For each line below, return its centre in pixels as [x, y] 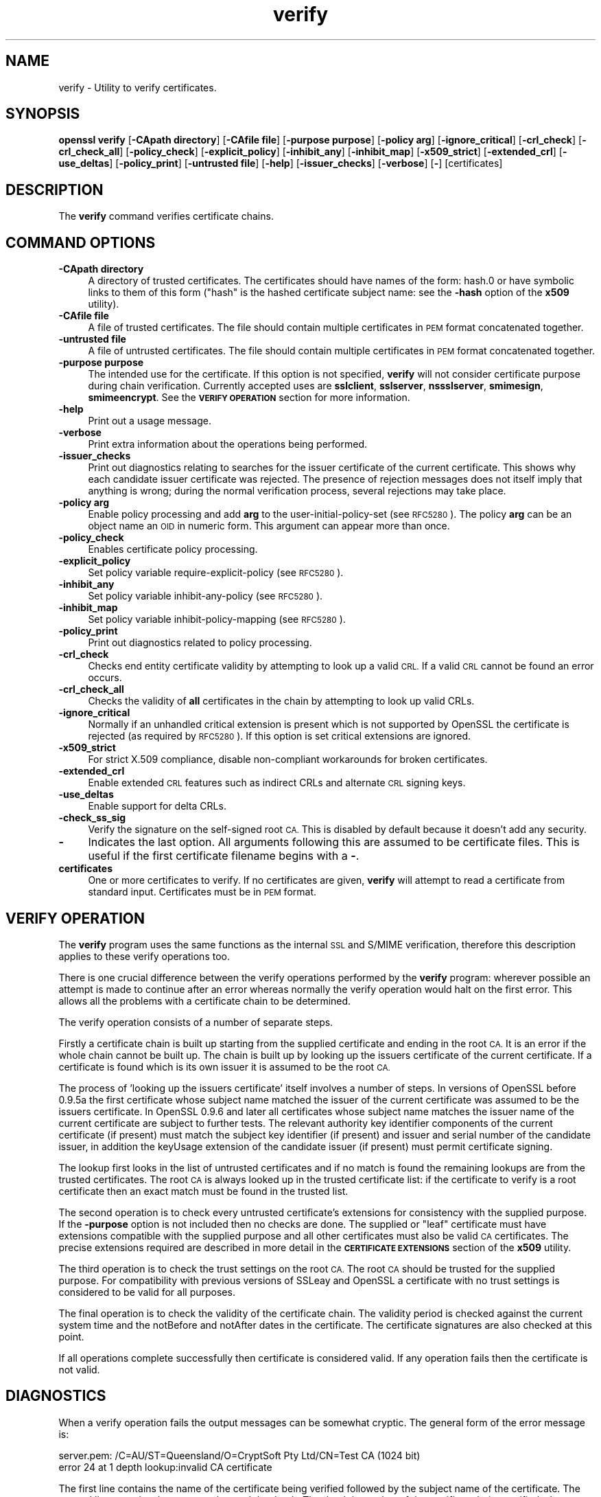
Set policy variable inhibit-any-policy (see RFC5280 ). [205, 596]
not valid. [79, 1369]
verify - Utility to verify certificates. [138, 87]
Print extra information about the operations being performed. [227, 444]
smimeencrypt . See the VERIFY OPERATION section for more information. [249, 398]
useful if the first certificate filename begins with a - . [224, 856]
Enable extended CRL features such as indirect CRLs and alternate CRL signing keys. [277, 783]
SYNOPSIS [43, 114]
